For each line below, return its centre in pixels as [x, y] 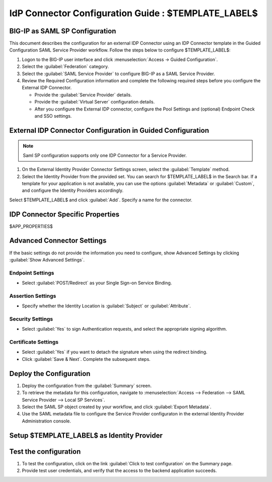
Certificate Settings [34, 342]
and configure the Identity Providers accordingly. [73, 191]
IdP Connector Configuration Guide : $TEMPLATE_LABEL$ [133, 13]
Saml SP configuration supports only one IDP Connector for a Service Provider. [105, 155]
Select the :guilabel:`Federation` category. [65, 67]
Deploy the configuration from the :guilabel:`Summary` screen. [87, 386]
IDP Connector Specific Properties [64, 214]
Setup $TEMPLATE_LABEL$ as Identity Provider [86, 435]
